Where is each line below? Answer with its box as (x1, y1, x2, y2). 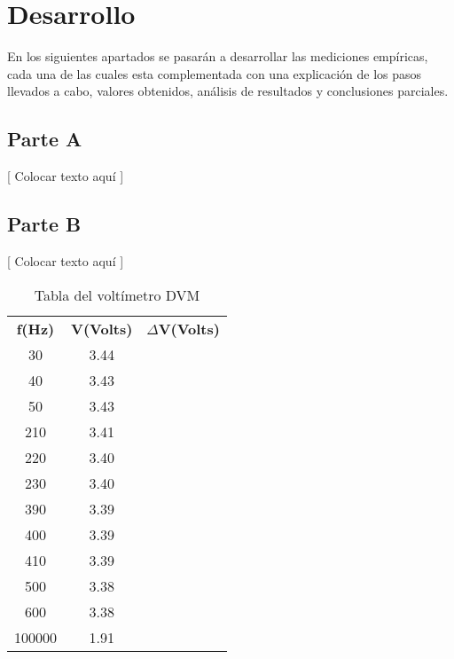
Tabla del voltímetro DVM (34, 284, 200, 305)
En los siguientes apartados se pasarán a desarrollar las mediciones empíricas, (7, 47, 428, 66)
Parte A (7, 125, 82, 153)
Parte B (7, 210, 82, 238)
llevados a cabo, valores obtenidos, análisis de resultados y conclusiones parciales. (7, 82, 449, 100)
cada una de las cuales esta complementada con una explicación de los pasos (7, 64, 422, 82)
